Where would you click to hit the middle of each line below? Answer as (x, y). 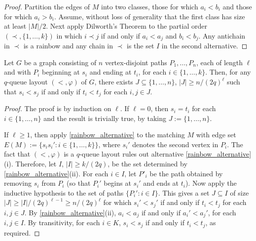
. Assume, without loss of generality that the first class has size (149, 16)
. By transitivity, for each (62, 222)
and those (237, 6)
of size (239, 192)
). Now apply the (211, 183)
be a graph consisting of (60, 62)
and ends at (161, 183)
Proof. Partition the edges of (47, 6)
